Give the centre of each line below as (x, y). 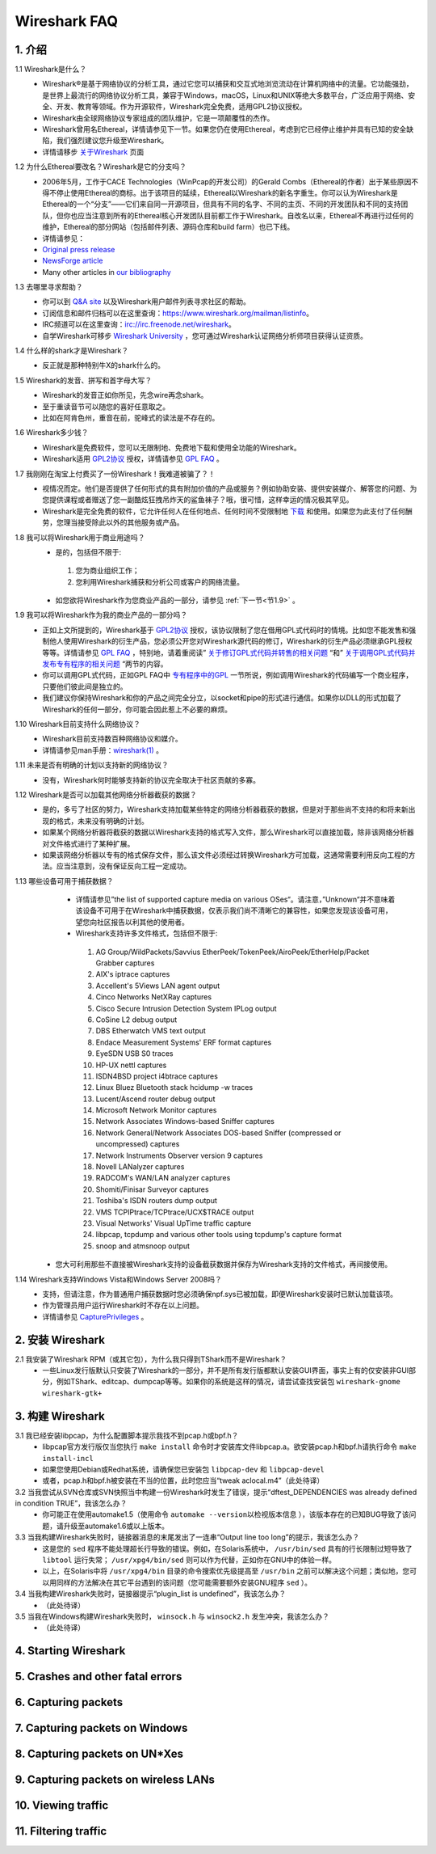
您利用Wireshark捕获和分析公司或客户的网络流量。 (160, 581)
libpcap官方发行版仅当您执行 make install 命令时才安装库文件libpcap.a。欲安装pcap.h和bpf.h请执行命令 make (229, 1446)
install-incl (68, 1458)
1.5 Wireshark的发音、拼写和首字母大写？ (84, 380)
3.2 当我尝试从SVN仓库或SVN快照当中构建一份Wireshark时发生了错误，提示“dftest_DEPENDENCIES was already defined (216, 1492)
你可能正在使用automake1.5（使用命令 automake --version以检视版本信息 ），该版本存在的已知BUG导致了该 (226, 1514)
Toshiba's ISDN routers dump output (157, 1201)
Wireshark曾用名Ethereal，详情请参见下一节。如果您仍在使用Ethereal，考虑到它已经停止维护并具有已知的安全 (224, 129)
